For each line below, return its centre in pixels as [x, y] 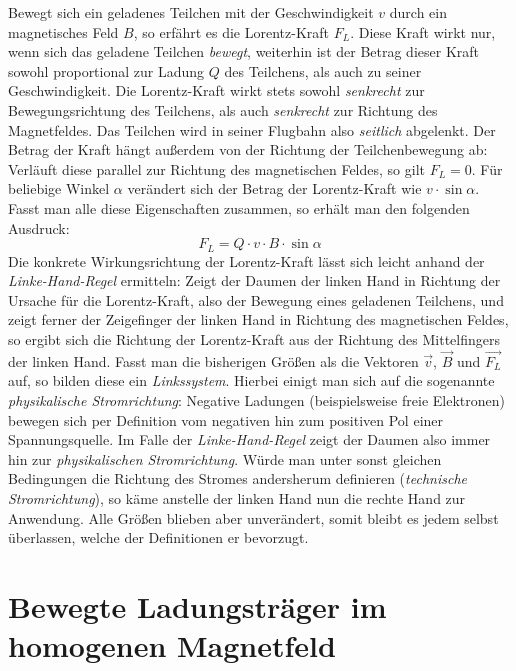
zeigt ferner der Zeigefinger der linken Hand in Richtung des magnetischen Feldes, [258, 319]
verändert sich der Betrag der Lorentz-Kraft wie [274, 188]
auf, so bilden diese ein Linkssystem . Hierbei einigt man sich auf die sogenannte [251, 380]
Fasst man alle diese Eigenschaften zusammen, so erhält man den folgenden [239, 207]
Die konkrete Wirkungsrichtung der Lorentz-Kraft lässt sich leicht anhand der [246, 260]
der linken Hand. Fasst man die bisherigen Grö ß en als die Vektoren [213, 360]
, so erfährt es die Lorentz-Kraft [231, 31]
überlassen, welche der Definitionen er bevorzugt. [158, 537]
